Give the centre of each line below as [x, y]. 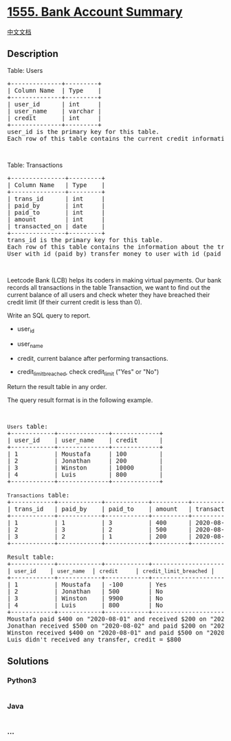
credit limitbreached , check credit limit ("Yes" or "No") [88, 373]
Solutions [28, 661]
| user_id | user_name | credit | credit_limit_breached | [111, 571]
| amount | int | [56, 219]
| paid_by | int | [56, 206]
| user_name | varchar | [54, 111]
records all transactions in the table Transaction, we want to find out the [109, 287]
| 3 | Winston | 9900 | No [85, 598]
